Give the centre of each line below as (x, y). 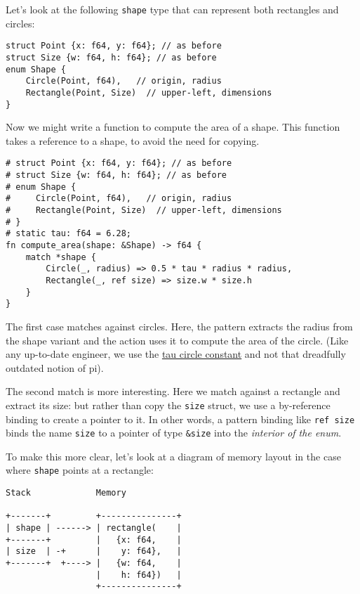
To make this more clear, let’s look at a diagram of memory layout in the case (173, 456)
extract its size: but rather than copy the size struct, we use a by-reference (168, 405)
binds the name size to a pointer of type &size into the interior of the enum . (174, 433)
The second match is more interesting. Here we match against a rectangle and (173, 391)
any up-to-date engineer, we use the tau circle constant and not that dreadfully (176, 354)
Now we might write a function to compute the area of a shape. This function (173, 127)
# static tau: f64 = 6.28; (68, 234)
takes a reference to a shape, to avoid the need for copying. (133, 140)
